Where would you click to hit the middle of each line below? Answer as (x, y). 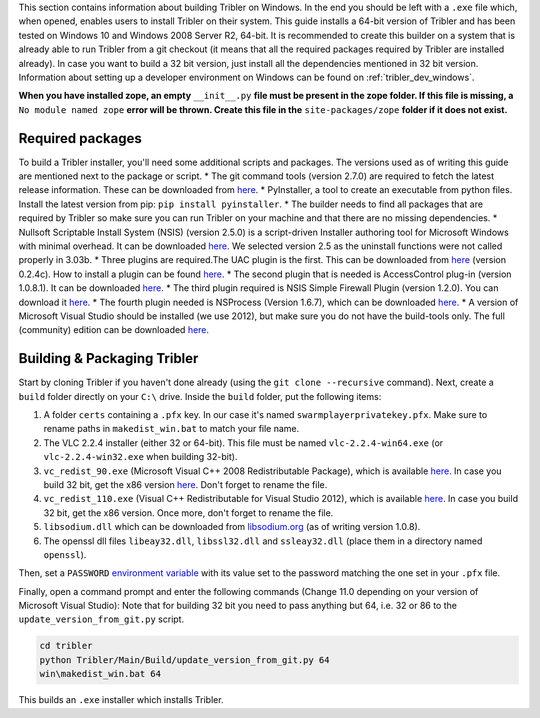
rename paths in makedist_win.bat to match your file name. (171, 429)
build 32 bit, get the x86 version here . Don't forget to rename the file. (185, 484)
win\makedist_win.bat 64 (100, 674)
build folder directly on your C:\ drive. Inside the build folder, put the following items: (200, 396)
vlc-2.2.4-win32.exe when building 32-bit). (140, 457)
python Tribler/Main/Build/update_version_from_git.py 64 (184, 659)
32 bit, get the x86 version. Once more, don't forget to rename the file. (188, 512)
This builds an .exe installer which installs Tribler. (121, 700)
